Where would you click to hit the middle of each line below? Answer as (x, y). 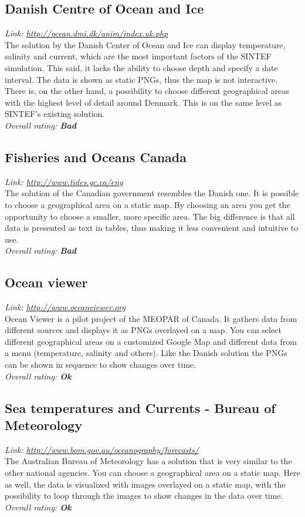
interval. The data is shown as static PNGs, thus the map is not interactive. (141, 79)
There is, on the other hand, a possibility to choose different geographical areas (147, 91)
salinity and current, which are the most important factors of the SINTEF (138, 56)
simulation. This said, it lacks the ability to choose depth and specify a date (141, 67)
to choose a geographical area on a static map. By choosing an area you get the (148, 204)
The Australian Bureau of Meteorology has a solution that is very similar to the (148, 461)
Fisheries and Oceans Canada (96, 157)
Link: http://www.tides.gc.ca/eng (64, 181)
